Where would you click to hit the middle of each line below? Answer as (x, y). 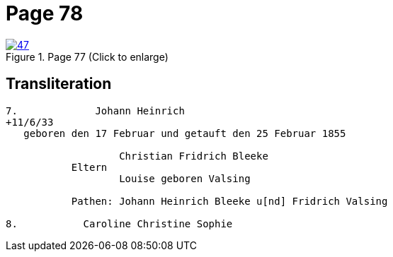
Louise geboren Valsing (185, 178)
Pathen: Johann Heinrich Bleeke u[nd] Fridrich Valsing (229, 201)
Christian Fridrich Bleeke (194, 156)
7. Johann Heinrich (95, 110)
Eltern (89, 167)
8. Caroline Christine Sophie (119, 223)
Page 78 (45, 13)
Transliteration (59, 84)
